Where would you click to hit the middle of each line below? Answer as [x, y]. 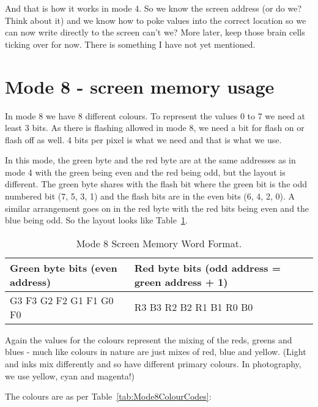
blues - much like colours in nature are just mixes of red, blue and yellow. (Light [156, 352]
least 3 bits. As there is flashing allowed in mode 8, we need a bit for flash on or [155, 128]
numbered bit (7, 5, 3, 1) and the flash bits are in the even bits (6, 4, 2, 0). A [150, 196]
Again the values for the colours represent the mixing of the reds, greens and [149, 339]
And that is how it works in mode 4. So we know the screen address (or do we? [153, 8]
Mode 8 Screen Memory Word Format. [159, 243]
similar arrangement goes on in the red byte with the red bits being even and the [157, 208]
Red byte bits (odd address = [208, 267]
